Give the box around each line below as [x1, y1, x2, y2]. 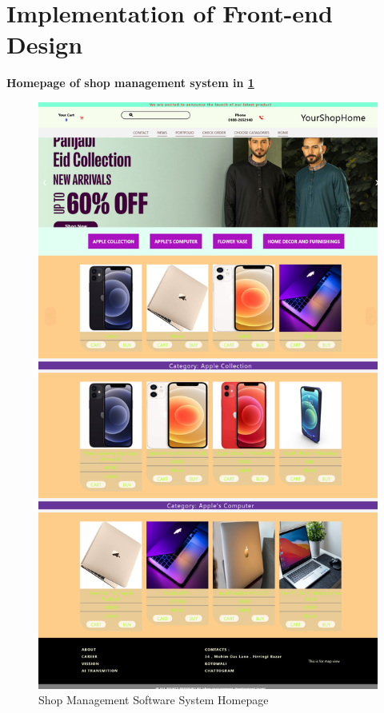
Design [6, 28, 83, 61]
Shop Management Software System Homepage [38, 691, 269, 708]
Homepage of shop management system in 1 [6, 74, 254, 91]
